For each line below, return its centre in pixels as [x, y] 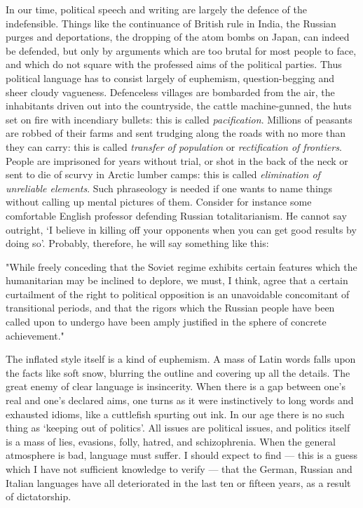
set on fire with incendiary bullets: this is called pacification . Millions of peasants [179, 119]
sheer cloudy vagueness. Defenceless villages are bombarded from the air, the [170, 92]
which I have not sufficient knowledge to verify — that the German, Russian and [179, 469]
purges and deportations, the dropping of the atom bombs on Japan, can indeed [178, 37]
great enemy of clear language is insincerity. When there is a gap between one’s [176, 386]
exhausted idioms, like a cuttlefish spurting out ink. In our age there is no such [175, 414]
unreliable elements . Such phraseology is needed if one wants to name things [169, 188]
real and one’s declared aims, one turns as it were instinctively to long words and [180, 400]
